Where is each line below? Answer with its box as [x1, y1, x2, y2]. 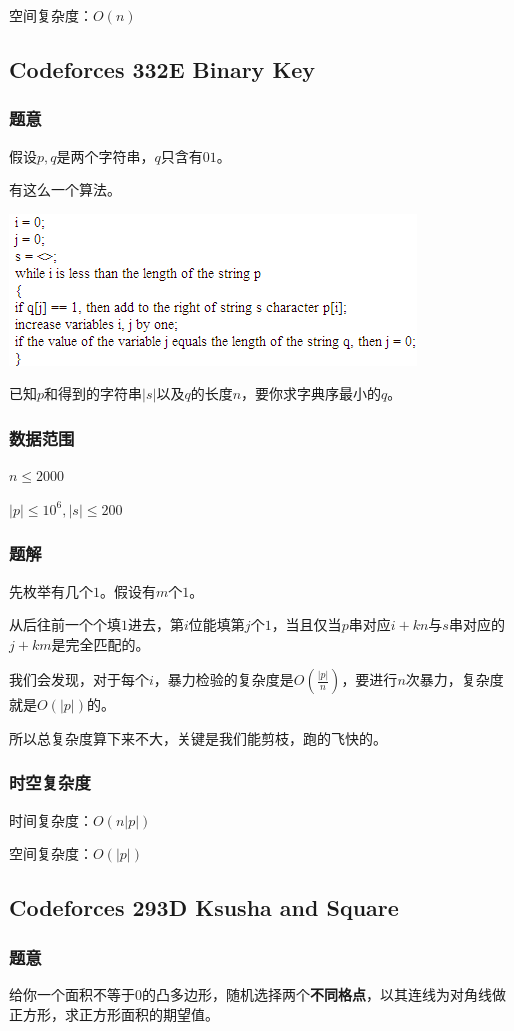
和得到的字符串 [44, 383, 143, 404]
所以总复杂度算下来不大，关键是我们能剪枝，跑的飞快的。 [9, 727, 387, 748]
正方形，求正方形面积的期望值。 [9, 1003, 219, 1024]
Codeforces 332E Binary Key [9, 53, 316, 84]
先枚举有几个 [9, 580, 93, 601]
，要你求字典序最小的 [241, 383, 382, 404]
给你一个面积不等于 [9, 983, 135, 1004]
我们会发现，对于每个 [9, 669, 149, 690]
